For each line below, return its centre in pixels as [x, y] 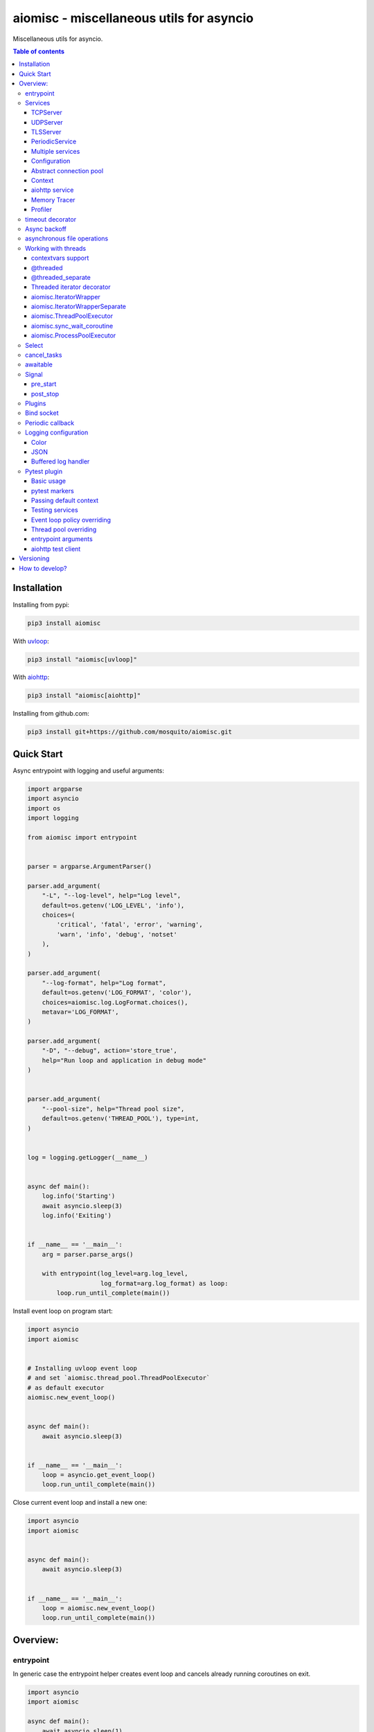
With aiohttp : [31, 677]
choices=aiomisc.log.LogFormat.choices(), [115, 1002]
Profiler [42, 210]
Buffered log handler [61, 461]
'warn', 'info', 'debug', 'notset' [117, 934]
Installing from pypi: [41, 604]
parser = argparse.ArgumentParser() [90, 867]
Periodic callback [50, 423]
